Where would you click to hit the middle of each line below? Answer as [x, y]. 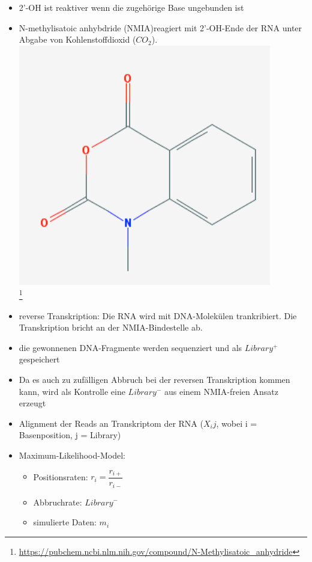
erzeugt [32, 403]
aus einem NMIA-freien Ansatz [221, 391]
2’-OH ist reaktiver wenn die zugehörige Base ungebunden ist [131, 7]
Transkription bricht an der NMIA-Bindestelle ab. [111, 327]
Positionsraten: [61, 476]
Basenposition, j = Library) [70, 435]
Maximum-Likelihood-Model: [72, 455]
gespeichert [39, 359]
